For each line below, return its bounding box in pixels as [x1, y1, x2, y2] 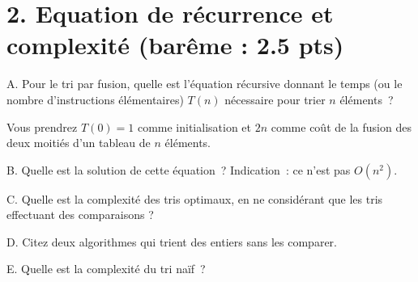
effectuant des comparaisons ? [6, 206, 154, 223]
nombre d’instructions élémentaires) [6, 90, 184, 107]
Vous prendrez [6, 118, 78, 135]
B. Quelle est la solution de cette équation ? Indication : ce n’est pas [6, 161, 351, 178]
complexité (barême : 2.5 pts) [6, 28, 344, 61]
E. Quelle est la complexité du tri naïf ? [6, 260, 206, 277]
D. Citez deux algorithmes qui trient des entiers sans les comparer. [6, 233, 337, 250]
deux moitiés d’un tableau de [6, 134, 151, 151]
